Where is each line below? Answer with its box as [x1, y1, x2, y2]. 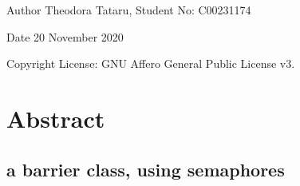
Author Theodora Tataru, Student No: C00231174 [6, 2, 251, 18]
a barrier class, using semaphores [6, 156, 285, 181]
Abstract [6, 101, 105, 134]
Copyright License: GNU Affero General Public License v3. [6, 55, 295, 72]
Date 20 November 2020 [6, 28, 124, 45]
